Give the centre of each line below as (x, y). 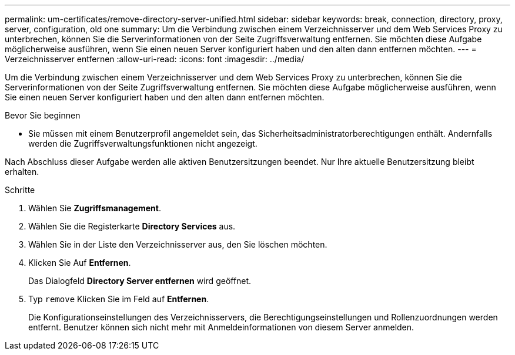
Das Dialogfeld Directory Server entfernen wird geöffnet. (140, 281)
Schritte (20, 190)
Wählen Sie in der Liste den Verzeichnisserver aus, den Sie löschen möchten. (178, 244)
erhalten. (22, 172)
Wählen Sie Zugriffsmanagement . (95, 208)
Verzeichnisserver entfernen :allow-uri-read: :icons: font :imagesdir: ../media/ (155, 59)
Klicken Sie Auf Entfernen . (80, 263)
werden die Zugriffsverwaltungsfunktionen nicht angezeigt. (143, 143)
